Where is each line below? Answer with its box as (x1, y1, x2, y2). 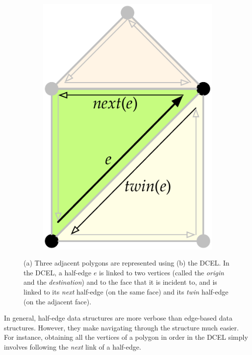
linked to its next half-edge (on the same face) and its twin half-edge (24, 286, 228, 296)
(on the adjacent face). (24, 296, 92, 306)
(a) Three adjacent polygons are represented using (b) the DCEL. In (24, 258, 229, 268)
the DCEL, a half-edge (24, 267, 92, 277)
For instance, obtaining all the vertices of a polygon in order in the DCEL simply (4, 332, 248, 342)
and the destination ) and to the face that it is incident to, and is (24, 277, 217, 287)
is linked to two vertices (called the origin (99, 267, 224, 277)
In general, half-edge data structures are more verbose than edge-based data (4, 313, 233, 323)
